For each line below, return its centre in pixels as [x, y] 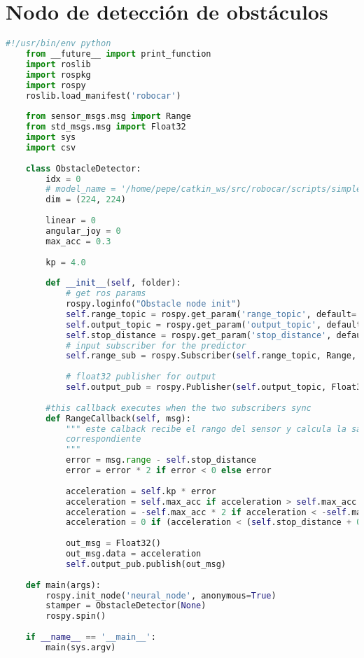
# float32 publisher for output [141, 377]
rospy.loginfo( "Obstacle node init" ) [153, 304]
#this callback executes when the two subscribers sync [178, 408]
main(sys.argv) [81, 647]
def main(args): [63, 585]
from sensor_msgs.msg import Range [108, 117]
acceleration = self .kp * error [141, 491]
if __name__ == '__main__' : [91, 637]
